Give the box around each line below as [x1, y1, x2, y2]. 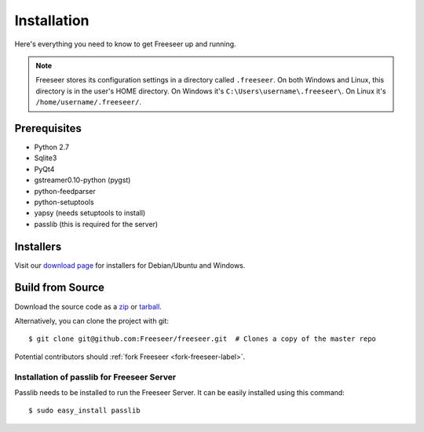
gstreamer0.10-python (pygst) [34, 175, 131, 185]
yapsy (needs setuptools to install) [34, 208, 146, 218]
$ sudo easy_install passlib [28, 406, 141, 416]
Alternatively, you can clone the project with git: [14, 316, 169, 325]
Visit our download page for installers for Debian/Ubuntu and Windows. [14, 260, 246, 270]
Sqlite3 [34, 153, 57, 163]
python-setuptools [34, 197, 94, 207]
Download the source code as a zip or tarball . [14, 302, 163, 311]
